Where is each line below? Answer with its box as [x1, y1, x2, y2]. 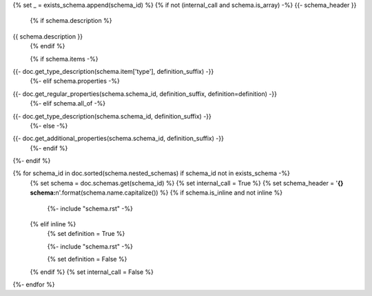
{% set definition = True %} [47, 230, 125, 238]
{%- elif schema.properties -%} [30, 77, 120, 86]
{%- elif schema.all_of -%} [30, 99, 106, 108]
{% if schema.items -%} [30, 55, 99, 63]
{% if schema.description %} [30, 17, 112, 25]
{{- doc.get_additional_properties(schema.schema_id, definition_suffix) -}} [12, 135, 224, 143]
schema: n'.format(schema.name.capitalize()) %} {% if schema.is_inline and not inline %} [30, 188, 282, 197]
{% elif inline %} [30, 220, 76, 228]
